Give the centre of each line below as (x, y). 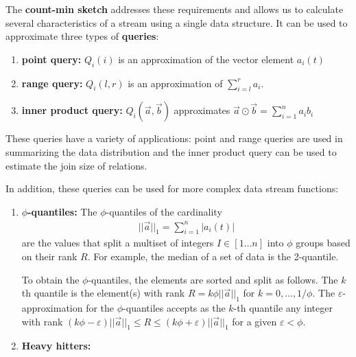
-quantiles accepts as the (174, 307)
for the (100, 307)
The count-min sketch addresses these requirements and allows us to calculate (175, 9)
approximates (202, 110)
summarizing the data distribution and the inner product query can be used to (171, 151)
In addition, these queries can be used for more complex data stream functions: (172, 188)
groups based (323, 243)
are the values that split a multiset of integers (118, 243)
